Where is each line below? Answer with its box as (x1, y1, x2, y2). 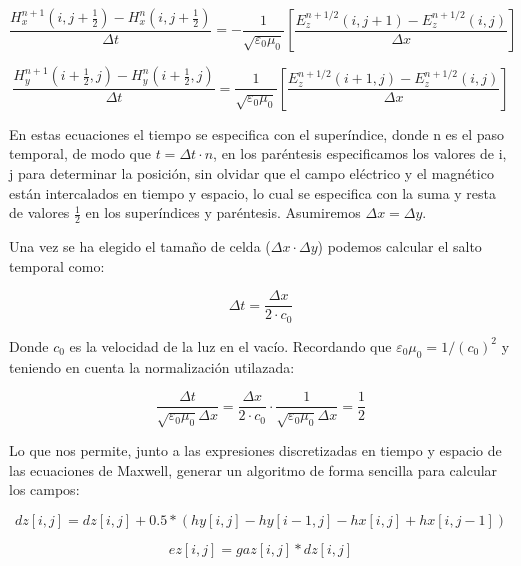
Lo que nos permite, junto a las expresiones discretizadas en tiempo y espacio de (9, 440, 502, 460)
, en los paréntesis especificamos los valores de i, (213, 143, 507, 164)
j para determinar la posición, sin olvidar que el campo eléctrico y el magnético (9, 163, 494, 184)
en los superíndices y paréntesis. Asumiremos (85, 202, 361, 223)
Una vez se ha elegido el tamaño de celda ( (9, 236, 271, 257)
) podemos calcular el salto (317, 236, 482, 257)
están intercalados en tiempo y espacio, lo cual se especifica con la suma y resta (9, 182, 497, 203)
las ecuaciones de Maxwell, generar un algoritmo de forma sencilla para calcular (9, 459, 498, 480)
